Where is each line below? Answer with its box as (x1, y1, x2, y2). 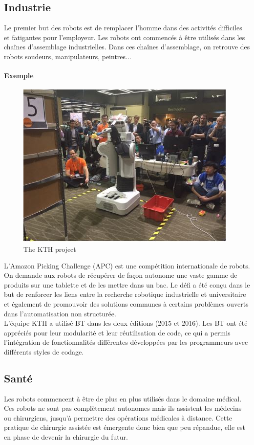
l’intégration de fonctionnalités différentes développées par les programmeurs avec (4, 337, 248, 347)
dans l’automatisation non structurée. (4, 308, 116, 318)
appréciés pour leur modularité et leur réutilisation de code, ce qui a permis (4, 327, 231, 337)
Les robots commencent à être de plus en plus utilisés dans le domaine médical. (4, 393, 242, 403)
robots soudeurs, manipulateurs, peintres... (4, 51, 131, 61)
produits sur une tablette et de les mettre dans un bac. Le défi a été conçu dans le (4, 279, 250, 289)
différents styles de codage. (4, 346, 84, 356)
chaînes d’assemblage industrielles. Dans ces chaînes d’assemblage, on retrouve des (4, 42, 250, 52)
